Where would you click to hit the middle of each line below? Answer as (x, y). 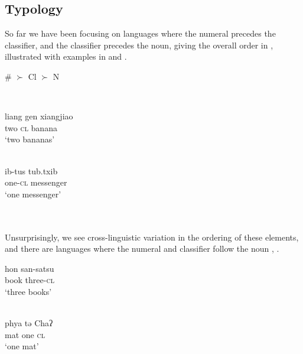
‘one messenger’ (33, 194)
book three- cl (30, 280)
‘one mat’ (22, 346)
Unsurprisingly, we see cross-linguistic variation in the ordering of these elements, (152, 237)
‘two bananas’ (30, 139)
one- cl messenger (36, 182)
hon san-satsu (30, 268)
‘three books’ (28, 291)
